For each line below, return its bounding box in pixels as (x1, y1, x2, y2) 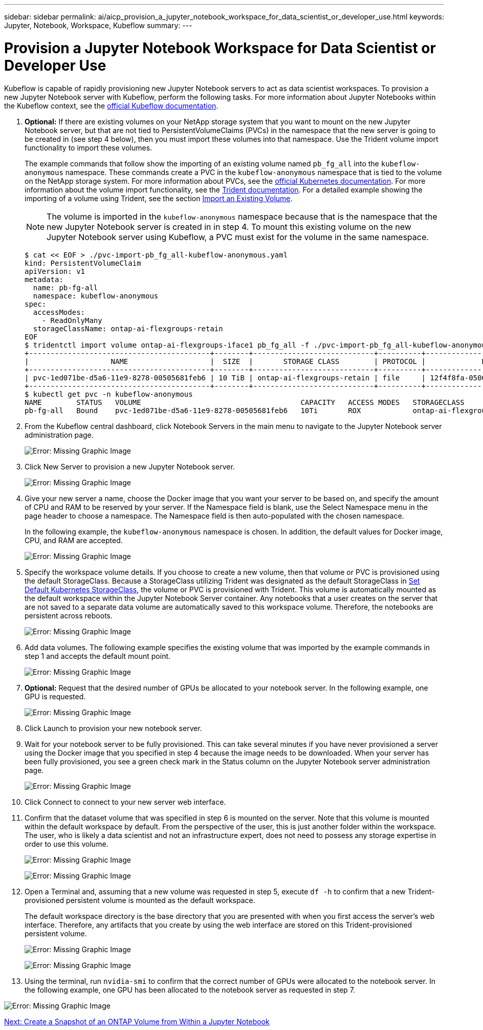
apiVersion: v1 (25, 267, 85, 275)
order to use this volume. (25, 839, 108, 848)
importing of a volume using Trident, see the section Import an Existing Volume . (25, 194, 293, 203)
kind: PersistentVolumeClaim (25, 259, 141, 267)
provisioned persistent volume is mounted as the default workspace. (25, 895, 255, 905)
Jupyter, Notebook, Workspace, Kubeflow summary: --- (4, 21, 192, 30)
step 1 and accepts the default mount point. (25, 651, 171, 660)
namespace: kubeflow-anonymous (33, 291, 159, 300)
